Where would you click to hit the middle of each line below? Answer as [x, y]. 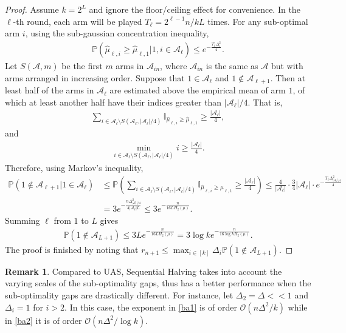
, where [174, 66]
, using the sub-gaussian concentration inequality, [117, 33]
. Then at [288, 77]
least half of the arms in [50, 90]
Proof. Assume [32, 9]
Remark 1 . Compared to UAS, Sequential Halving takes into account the [144, 271]
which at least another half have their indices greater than [113, 102]
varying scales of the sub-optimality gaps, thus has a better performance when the [158, 283]
